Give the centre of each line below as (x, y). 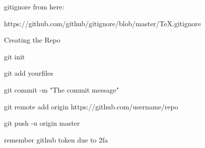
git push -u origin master (42, 123)
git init (15, 56)
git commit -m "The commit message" (62, 89)
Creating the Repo (32, 40)
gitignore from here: (34, 6)
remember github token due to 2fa (56, 139)
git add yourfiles (29, 73)
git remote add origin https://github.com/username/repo (91, 106)
